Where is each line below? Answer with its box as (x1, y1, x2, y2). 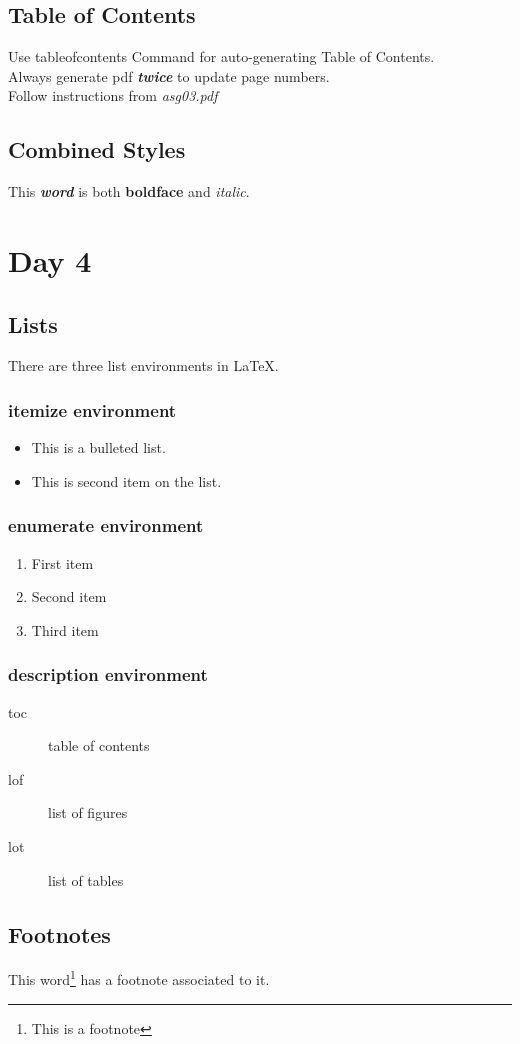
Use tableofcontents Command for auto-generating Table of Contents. (8, 46, 435, 67)
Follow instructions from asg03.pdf (8, 85, 218, 106)
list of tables (48, 869, 124, 890)
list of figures (48, 802, 128, 823)
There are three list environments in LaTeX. (8, 355, 279, 376)
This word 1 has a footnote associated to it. (8, 966, 270, 989)
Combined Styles (8, 134, 186, 165)
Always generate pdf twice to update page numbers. (8, 65, 330, 86)
